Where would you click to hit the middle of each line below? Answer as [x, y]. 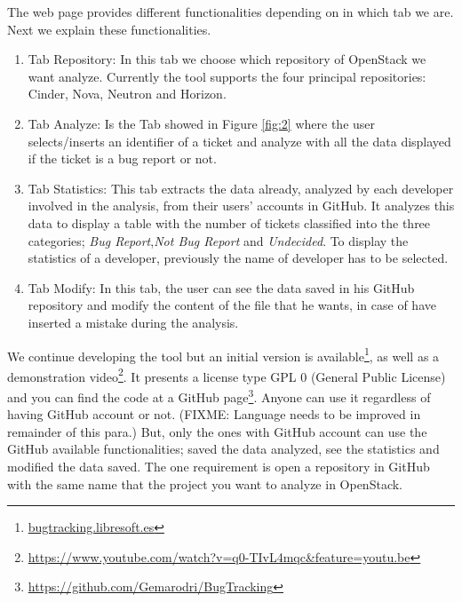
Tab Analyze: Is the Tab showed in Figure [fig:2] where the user [202, 123]
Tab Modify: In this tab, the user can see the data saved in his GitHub [221, 287]
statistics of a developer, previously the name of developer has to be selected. [238, 258]
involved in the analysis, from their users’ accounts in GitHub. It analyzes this [241, 206]
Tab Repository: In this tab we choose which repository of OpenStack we [227, 59]
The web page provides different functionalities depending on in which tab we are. [231, 12]
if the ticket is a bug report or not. [122, 158]
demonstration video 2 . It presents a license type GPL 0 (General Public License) [227, 375]
